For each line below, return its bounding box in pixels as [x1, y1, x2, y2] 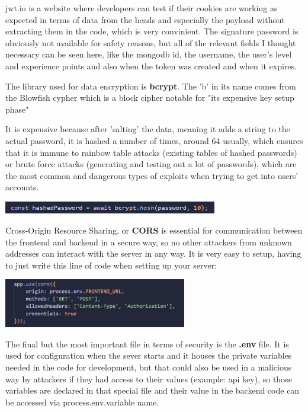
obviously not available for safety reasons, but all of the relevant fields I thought [5, 36, 296, 49]
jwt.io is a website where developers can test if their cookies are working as [5, 2, 278, 14]
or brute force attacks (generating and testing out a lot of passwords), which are [5, 158, 297, 170]
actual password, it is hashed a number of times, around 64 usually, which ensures [5, 134, 303, 146]
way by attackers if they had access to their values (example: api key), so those [5, 372, 292, 385]
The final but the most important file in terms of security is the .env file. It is [5, 337, 289, 350]
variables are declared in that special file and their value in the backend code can [5, 384, 300, 397]
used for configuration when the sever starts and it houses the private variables [5, 349, 292, 362]
